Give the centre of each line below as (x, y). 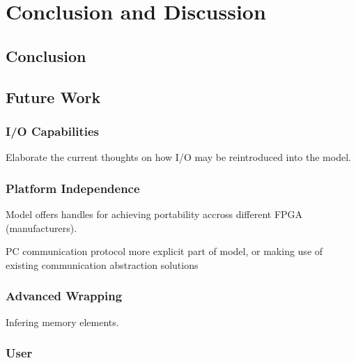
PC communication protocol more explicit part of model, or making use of (164, 251)
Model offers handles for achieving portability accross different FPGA (154, 214)
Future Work (53, 96)
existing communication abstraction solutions (102, 264)
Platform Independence (73, 188)
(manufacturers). (41, 227)
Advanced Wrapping (64, 296)
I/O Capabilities (52, 131)
